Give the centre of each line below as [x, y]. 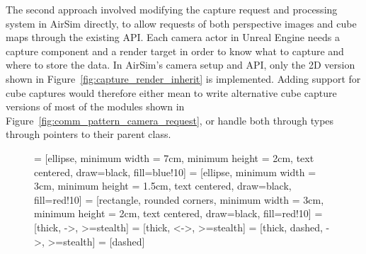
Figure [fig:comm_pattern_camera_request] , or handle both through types [170, 120]
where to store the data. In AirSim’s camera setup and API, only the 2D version [181, 65]
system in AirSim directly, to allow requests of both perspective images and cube [181, 23]
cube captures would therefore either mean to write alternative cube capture [171, 92]
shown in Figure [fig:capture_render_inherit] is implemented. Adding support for [183, 78]
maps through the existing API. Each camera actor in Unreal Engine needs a [173, 37]
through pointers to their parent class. [88, 134]
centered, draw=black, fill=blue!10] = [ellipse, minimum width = [175, 172]
